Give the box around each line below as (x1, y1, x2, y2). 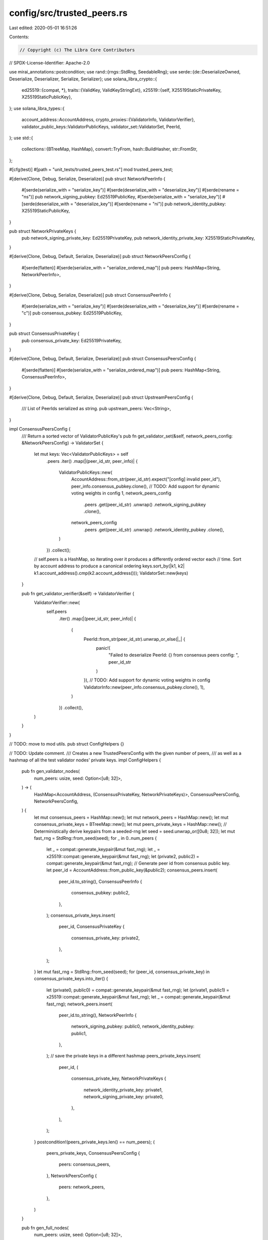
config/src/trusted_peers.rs (9, 7, 128, 18)
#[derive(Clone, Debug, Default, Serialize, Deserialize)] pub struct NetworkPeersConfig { (9, 253, 191, 259)
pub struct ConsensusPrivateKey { (9, 330, 79, 337)
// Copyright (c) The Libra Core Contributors (19, 47, 135, 53)
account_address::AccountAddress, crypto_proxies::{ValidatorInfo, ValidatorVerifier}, (21, 117, 196, 123)
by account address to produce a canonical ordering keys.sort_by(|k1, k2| (34, 563, 185, 569)
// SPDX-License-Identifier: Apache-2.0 (9, 60, 90, 65)
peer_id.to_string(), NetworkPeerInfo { (59, 1012, 137, 1018)
